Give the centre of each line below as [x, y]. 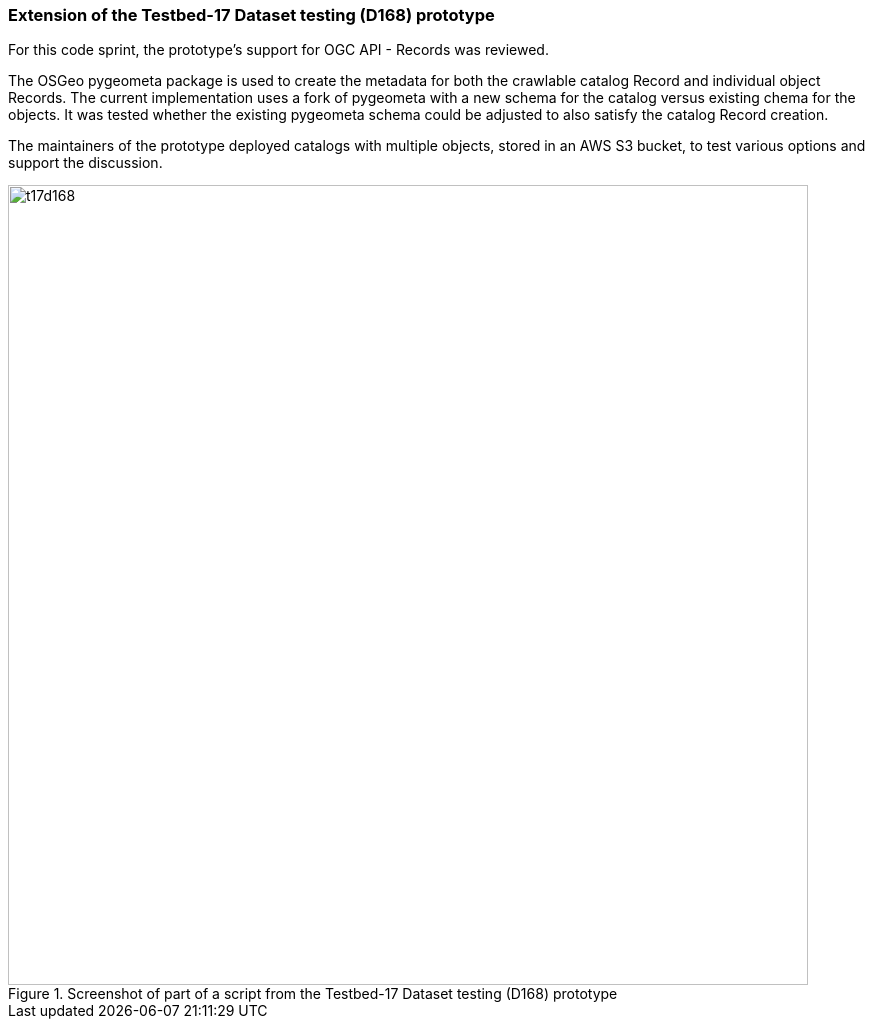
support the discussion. [85, 163]
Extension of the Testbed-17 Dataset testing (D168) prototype [251, 15]
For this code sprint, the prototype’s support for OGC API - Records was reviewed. [278, 50]
